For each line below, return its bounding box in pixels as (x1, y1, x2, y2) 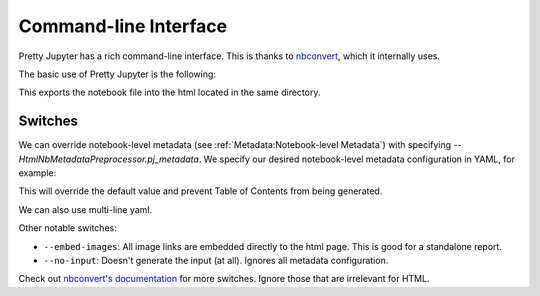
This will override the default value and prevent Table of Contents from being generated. (18, 185, 383, 197)
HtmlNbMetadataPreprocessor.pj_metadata (18, 153, 200, 165)
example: (18, 167, 57, 179)
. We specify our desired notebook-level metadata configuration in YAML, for (198, 153, 515, 165)
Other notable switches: (18, 222, 117, 234)
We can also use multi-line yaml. (18, 203, 153, 215)
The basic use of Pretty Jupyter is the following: (18, 68, 217, 80)
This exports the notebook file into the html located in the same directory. (18, 86, 321, 99)
